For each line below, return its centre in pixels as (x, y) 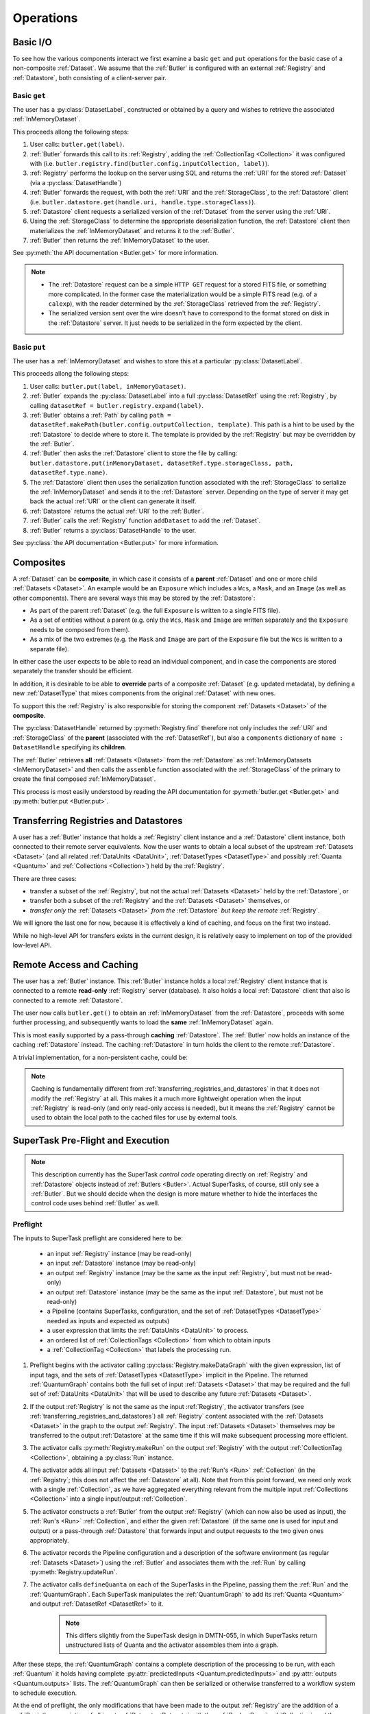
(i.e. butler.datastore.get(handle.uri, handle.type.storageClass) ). (143, 202)
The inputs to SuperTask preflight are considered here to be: (98, 1238)
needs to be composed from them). (80, 629)
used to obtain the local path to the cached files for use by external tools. (134, 1118)
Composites (39, 562)
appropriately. (50, 1540)
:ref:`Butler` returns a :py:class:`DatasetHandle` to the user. (113, 530)
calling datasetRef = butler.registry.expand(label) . (117, 405)
